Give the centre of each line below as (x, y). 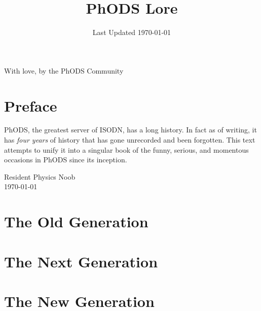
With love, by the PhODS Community (64, 70)
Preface (31, 105)
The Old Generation (76, 221)
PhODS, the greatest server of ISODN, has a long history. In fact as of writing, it (130, 130)
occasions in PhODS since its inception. (66, 160)
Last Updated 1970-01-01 (132, 32)
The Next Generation (81, 261)
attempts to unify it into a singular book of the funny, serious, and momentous (126, 149)
